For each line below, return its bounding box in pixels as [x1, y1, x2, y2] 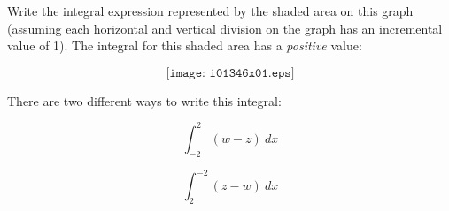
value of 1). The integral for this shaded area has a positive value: [7, 36, 362, 55]
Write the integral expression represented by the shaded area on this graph [7, 2, 414, 19]
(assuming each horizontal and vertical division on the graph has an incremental [7, 19, 443, 37]
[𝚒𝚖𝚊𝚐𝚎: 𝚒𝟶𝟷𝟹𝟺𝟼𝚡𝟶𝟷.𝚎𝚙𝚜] [166, 66, 295, 79]
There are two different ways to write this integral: [7, 91, 282, 109]
